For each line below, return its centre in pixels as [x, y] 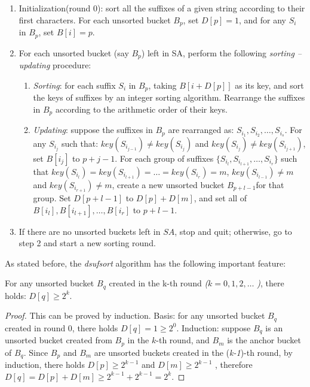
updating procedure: [55, 64]
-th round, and [183, 340]
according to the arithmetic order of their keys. [142, 109]
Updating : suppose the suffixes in [93, 130]
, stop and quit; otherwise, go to [233, 231]
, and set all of [220, 197]
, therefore [234, 365]
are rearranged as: [201, 130]
